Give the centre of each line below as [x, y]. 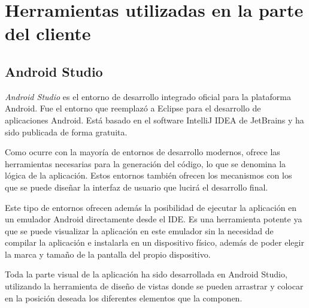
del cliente [48, 33]
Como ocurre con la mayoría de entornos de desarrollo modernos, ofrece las [143, 152]
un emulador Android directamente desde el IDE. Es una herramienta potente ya [154, 219]
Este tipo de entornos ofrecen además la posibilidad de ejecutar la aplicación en [151, 207]
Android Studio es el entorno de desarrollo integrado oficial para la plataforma [148, 96]
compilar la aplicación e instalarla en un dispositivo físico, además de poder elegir [154, 242]
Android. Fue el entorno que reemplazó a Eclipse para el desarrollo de [133, 108]
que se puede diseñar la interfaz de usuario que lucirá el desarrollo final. [137, 187]
